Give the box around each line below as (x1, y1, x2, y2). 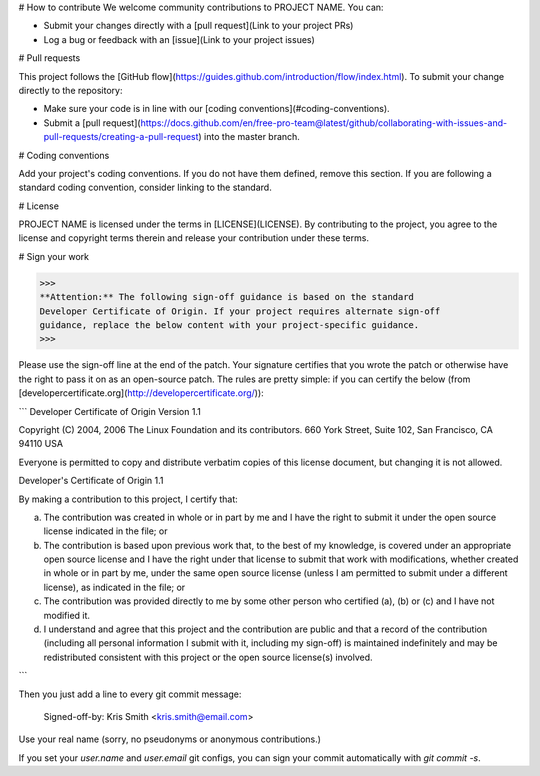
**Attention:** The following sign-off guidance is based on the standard (39, 291, 415, 303)
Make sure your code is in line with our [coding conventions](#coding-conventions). (43, 103, 390, 115)
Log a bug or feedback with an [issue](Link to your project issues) (43, 33, 315, 45)
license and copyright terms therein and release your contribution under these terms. (18, 232, 370, 244)
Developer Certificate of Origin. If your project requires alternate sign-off (39, 305, 441, 317)
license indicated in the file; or (43, 525, 168, 537)
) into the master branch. (198, 131, 300, 143)
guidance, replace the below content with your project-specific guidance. (39, 320, 420, 331)
